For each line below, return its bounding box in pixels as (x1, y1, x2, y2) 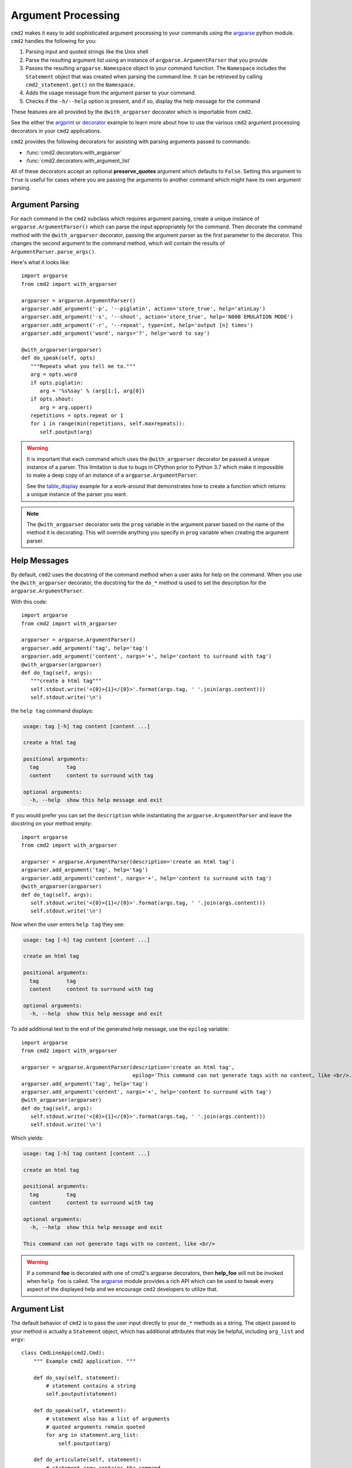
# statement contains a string (46, 1382, 136, 1389)
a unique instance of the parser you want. (26, 491, 128, 498)
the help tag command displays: (11, 707, 94, 714)
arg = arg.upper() (39, 404, 93, 410)
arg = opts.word (30, 371, 77, 378)
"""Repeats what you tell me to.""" (30, 363, 136, 369)
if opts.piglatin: (30, 379, 83, 386)
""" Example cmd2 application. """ (33, 1358, 136, 1365)
